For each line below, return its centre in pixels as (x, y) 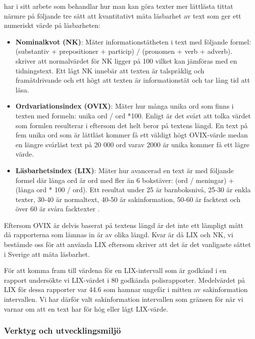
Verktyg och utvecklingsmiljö (63, 330)
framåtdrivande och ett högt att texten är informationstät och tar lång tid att (133, 80)
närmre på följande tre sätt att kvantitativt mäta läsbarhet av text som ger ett (123, 15)
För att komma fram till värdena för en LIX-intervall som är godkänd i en (115, 270)
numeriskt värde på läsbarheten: (52, 25)
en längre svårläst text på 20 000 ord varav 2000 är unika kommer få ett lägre (132, 144)
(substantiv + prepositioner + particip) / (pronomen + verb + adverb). (124, 51)
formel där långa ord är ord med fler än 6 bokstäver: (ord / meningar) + (125, 180)
